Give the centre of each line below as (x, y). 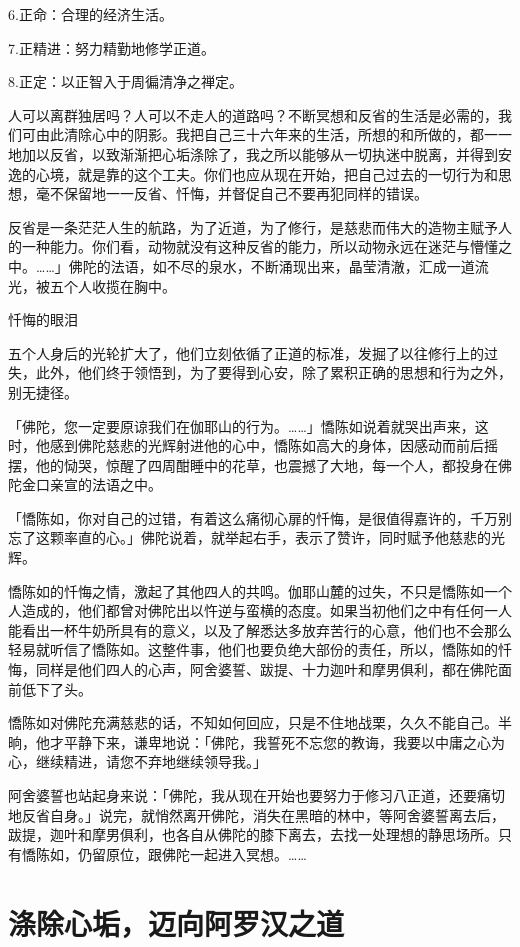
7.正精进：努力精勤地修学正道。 (111, 47)
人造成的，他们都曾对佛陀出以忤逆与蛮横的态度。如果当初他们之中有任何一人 (260, 610)
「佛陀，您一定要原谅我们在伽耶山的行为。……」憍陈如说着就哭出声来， (241, 425)
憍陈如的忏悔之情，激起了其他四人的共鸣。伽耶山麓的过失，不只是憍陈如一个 (260, 590)
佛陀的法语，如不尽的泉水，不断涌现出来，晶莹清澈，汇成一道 (271, 265)
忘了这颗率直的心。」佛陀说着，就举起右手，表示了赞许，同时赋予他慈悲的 (249, 537)
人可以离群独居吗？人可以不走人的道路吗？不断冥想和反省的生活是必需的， (253, 114)
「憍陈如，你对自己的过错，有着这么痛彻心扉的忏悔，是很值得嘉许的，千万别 (260, 517)
